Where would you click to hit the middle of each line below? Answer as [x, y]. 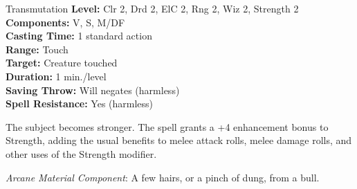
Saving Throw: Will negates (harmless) [93, 90]
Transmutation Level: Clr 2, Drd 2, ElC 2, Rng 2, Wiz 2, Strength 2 [152, 8]
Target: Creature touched [62, 63]
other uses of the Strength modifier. [81, 153]
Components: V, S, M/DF [65, 22]
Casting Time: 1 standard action [79, 36]
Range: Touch [37, 49]
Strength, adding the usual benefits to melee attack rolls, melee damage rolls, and [179, 140]
